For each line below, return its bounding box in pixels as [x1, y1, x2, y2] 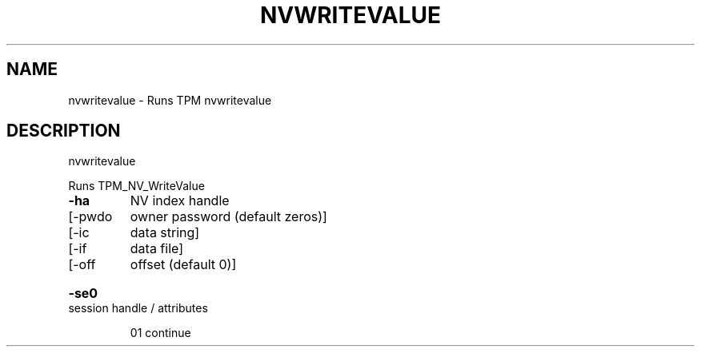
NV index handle [130, 192, 230, 209]
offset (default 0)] [130, 256, 237, 273]
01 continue [130, 326, 191, 340]
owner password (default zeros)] [130, 208, 327, 225]
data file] [130, 240, 184, 257]
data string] [130, 224, 200, 241]
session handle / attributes [68, 301, 208, 315]
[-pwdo [68, 208, 113, 225]
